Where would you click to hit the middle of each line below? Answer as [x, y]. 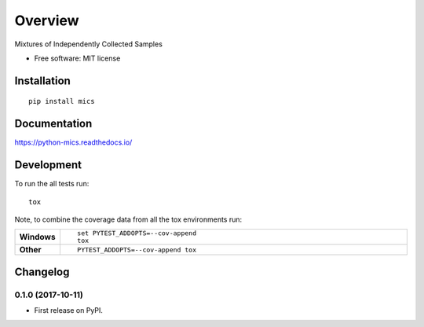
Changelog [42, 272]
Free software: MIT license [77, 58]
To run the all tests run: [52, 184]
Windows [37, 237]
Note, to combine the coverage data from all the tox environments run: [128, 219]
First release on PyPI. [69, 310]
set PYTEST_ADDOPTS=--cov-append [137, 233]
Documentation [53, 124]
